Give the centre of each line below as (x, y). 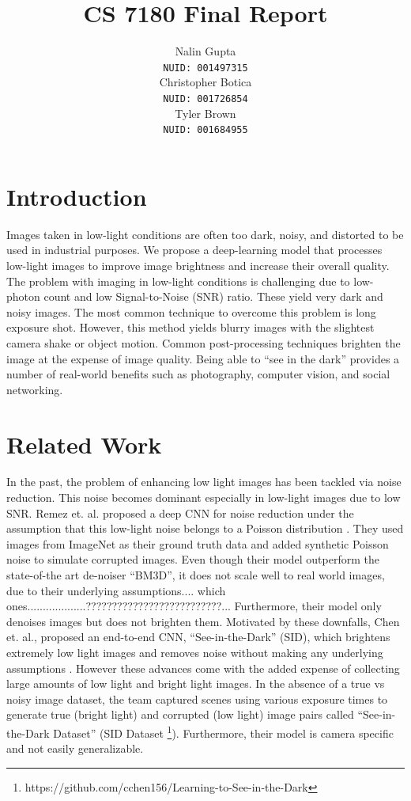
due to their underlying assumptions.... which (116, 590)
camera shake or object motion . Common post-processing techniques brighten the (204, 342)
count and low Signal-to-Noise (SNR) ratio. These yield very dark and (213, 296)
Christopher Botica (205, 82)
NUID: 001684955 (205, 130)
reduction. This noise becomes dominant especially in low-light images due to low (204, 497)
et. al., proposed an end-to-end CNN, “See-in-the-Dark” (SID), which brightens (198, 637)
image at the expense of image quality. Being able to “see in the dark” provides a (203, 358)
